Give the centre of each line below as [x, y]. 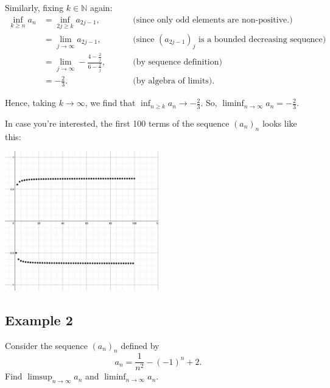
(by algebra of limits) [173, 81]
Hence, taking [30, 103]
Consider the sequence [46, 345]
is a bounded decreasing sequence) [262, 39]
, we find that [110, 103]
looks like [279, 123]
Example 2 [39, 319]
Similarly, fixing [34, 7]
